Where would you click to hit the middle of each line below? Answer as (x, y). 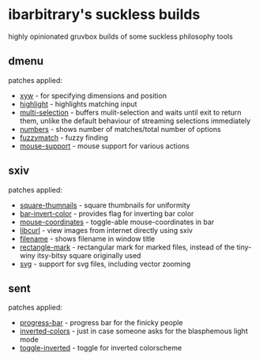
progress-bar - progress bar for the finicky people (101, 323)
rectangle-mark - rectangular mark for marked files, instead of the (127, 247)
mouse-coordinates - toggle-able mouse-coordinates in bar (117, 222)
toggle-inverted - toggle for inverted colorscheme (101, 348)
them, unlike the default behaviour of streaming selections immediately (135, 121)
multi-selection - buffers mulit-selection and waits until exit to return (131, 112)
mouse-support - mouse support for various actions (104, 146)
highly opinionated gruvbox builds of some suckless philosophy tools (120, 36)
